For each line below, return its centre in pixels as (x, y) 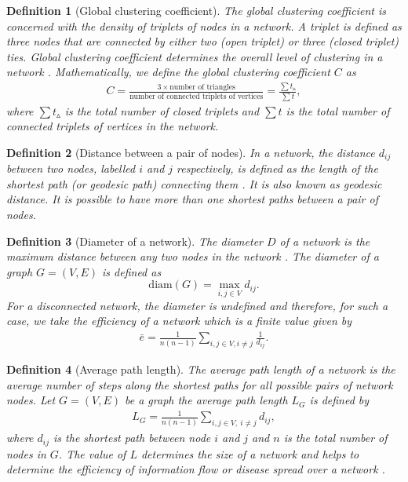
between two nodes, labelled (71, 168)
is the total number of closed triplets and (162, 110)
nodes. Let (31, 400)
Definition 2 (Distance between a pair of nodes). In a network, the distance (191, 152)
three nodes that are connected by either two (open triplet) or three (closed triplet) (203, 41)
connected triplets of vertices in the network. (113, 126)
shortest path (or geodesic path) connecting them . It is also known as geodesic (194, 183)
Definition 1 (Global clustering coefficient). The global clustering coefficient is (196, 10)
